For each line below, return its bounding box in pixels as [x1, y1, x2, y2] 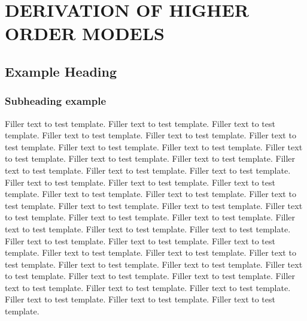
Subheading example [5, 93, 107, 108]
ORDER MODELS [5, 21, 165, 46]
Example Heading [5, 62, 117, 80]
